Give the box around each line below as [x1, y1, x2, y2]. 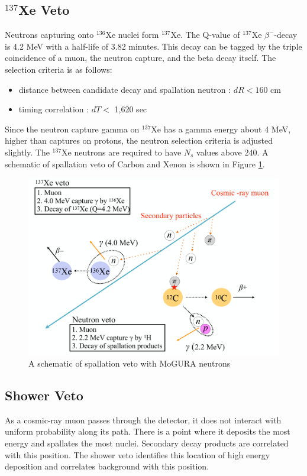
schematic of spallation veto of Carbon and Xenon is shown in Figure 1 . [5, 157, 265, 170]
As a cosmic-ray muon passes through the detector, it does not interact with [5, 413, 282, 426]
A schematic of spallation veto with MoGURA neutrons [28, 357, 231, 370]
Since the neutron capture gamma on [5, 122, 140, 135]
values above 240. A [196, 145, 269, 158]
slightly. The [5, 145, 50, 158]
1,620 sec [114, 103, 147, 115]
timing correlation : [18, 103, 89, 115]
